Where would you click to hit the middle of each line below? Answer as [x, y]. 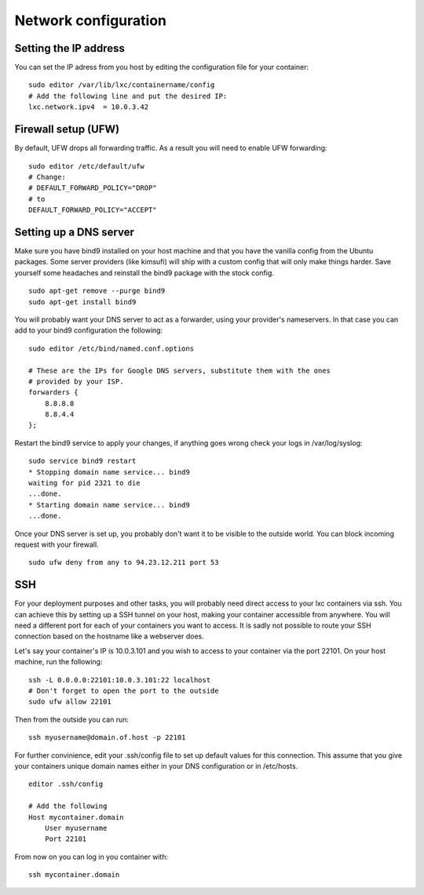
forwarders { [53, 393]
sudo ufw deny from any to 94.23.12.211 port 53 [124, 562]
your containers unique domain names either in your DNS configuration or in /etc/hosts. [156, 766]
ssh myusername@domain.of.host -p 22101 [107, 738]
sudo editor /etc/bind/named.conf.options [111, 348]
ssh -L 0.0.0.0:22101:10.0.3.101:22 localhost [120, 680]
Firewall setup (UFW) [67, 129]
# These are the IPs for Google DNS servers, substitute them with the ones [180, 370]
